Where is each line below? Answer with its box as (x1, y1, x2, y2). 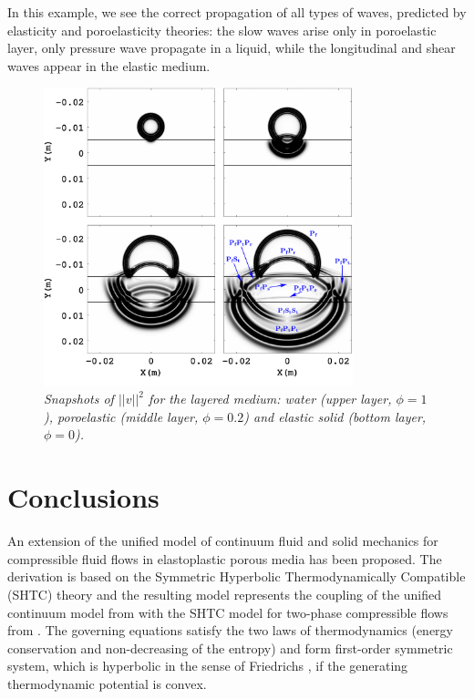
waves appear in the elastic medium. (7, 56, 211, 75)
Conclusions (7, 478, 160, 516)
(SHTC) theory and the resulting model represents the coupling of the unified (7, 584, 442, 603)
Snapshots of (44, 389, 114, 408)
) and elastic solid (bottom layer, (243, 406, 427, 426)
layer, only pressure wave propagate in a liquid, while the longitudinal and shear (7, 38, 456, 57)
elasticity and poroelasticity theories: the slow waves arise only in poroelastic (7, 20, 437, 39)
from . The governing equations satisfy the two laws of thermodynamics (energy (7, 621, 453, 640)
